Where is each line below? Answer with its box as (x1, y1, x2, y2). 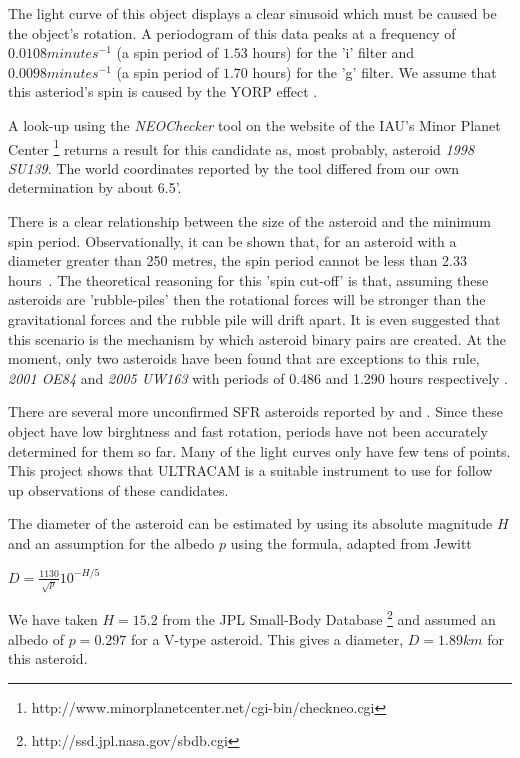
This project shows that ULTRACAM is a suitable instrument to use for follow (8, 460, 493, 481)
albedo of (8, 628, 65, 649)
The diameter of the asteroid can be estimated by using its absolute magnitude (8, 513, 493, 534)
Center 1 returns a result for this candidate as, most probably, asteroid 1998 (8, 135, 475, 159)
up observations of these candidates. (8, 479, 229, 500)
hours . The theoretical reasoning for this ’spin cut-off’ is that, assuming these (8, 269, 489, 290)
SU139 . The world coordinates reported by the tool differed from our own (8, 157, 460, 178)
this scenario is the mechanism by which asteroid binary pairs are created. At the (8, 328, 507, 349)
